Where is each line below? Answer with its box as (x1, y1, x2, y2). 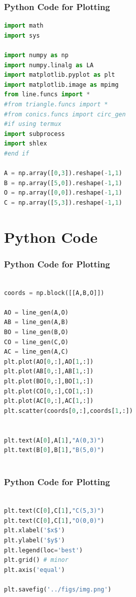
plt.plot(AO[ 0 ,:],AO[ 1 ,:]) (4, 358, 94, 365)
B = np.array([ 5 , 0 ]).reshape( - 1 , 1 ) (4, 179, 122, 187)
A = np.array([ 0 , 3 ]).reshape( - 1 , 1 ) (4, 170, 122, 177)
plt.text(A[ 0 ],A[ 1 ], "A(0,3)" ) (4, 436, 104, 444)
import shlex (4, 140, 47, 147)
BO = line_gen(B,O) (4, 329, 68, 336)
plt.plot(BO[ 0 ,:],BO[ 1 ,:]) (4, 378, 94, 385)
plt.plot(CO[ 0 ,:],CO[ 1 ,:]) (4, 387, 94, 395)
